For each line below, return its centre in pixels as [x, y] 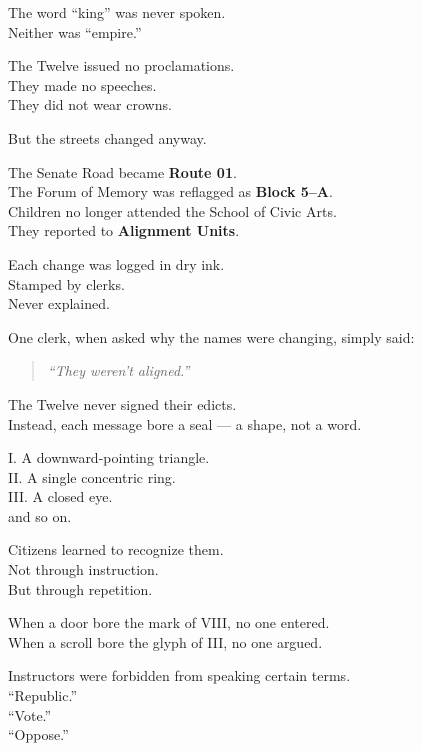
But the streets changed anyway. [107, 137]
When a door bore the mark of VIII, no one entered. [169, 622]
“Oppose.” [38, 734]
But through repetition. [80, 588]
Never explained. [59, 303]
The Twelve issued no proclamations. [121, 65]
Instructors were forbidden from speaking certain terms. [179, 675]
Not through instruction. [83, 569]
